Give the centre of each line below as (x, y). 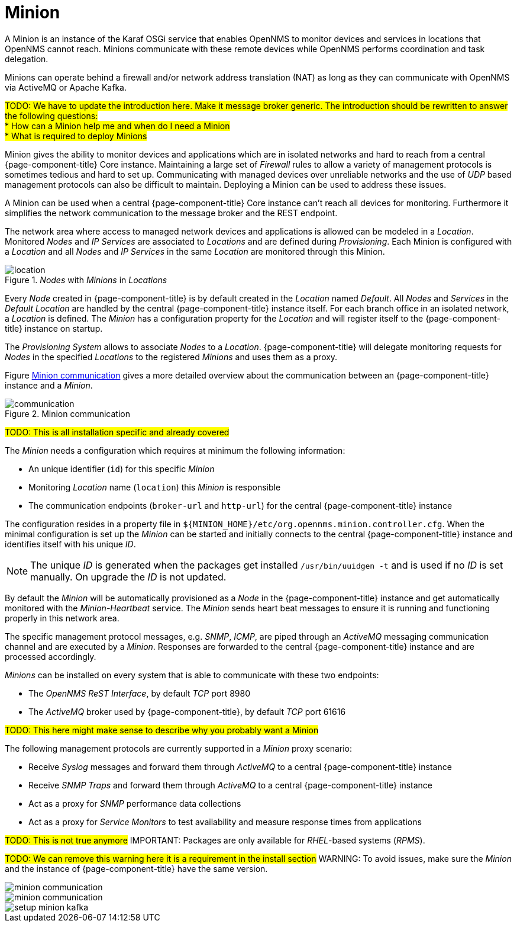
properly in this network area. (62, 618)
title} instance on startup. (54, 328)
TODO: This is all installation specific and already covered (117, 432)
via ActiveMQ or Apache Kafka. (66, 87)
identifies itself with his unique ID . (70, 544)
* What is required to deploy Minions (76, 136)
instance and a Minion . (49, 385)
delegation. (27, 59)
